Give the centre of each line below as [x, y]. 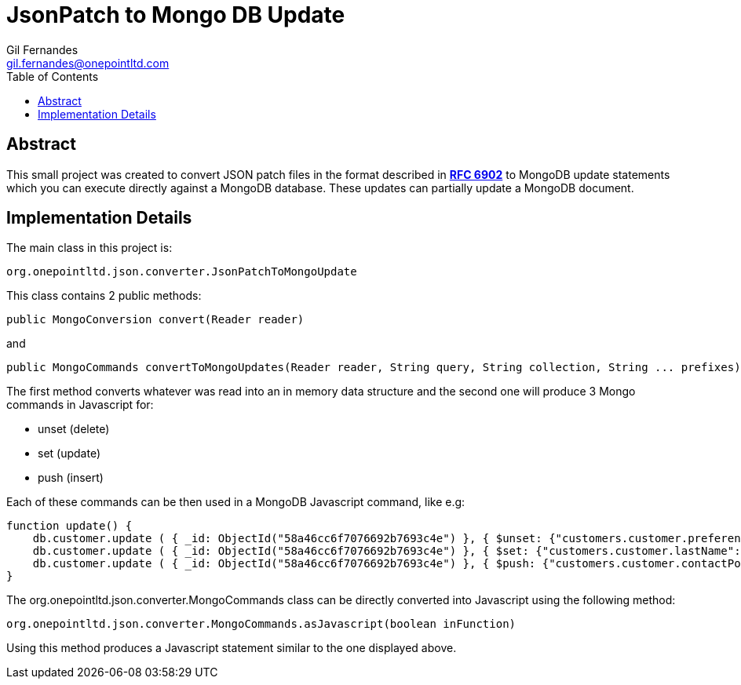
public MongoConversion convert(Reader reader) [155, 320]
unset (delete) [74, 429]
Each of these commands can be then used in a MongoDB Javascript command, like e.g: [236, 502]
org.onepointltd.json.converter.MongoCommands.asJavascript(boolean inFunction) [261, 624]
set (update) [69, 454]
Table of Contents [53, 76]
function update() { [69, 526]
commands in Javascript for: [80, 405]
